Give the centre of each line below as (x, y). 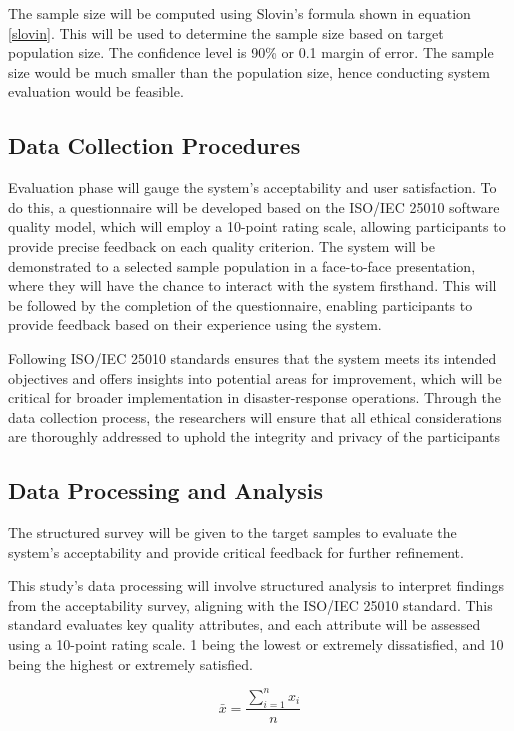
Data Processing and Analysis (165, 490)
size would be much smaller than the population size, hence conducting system (249, 71)
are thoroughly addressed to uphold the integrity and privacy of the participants (254, 436)
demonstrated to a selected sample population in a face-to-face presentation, (242, 265)
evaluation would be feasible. (96, 91)
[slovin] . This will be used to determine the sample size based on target (226, 32)
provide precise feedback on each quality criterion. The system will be (221, 245)
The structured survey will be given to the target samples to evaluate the (232, 532)
